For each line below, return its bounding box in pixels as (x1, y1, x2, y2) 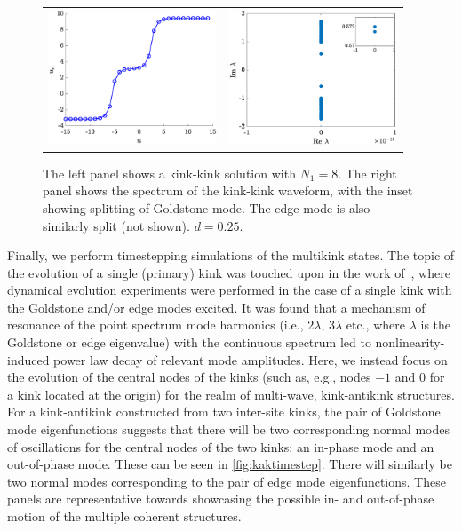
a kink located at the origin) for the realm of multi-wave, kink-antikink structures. (7, 384, 455, 403)
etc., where (346, 315, 405, 334)
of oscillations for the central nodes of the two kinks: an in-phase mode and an (7, 437, 434, 456)
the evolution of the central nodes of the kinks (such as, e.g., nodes (7, 368, 371, 386)
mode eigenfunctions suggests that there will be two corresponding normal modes (7, 420, 450, 439)
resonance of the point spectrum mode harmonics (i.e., (7, 315, 304, 334)
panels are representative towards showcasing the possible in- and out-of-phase (7, 489, 434, 508)
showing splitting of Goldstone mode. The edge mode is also (43, 198, 370, 217)
